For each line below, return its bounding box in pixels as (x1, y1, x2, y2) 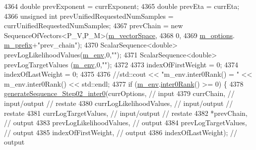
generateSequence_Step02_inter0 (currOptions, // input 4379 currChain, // (4, 88, 235, 99)
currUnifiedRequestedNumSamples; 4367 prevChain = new (4, 20, 183, 31)
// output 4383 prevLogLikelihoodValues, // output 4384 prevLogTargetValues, (4, 117, 247, 128)
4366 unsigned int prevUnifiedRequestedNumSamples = (4, 10, 174, 21)
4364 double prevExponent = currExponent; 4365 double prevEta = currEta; (4, 1, 240, 11)
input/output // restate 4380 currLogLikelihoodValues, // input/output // (4, 98, 233, 108)
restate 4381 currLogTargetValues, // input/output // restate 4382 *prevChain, (4, 107, 248, 118)
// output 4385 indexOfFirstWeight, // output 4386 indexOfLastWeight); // (4, 127, 238, 137)
